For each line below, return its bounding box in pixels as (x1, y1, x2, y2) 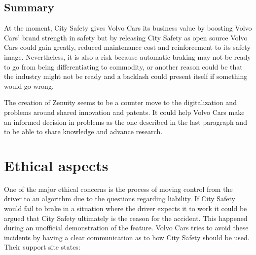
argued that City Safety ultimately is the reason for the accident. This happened (4, 213, 248, 223)
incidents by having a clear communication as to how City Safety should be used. (4, 232, 250, 242)
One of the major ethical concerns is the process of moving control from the (4, 183, 233, 194)
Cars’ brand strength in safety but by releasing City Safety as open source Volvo (4, 32, 248, 42)
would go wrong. (4, 80, 54, 91)
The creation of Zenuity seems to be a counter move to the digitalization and (4, 97, 237, 108)
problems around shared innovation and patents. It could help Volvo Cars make (4, 107, 245, 117)
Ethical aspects (4, 155, 109, 175)
